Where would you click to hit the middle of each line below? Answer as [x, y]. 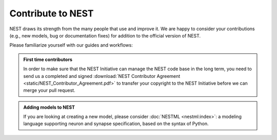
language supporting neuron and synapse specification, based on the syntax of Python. [116, 124]
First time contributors [48, 59]
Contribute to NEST [52, 13]
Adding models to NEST [49, 107]
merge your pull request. [49, 90]
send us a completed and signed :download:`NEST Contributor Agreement [102, 76]
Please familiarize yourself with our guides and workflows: [71, 45]
